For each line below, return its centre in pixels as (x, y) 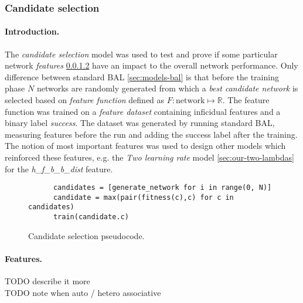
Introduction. (32, 31)
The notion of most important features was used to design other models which (145, 146)
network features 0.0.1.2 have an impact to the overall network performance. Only (151, 65)
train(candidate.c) (91, 217)
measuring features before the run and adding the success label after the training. (151, 134)
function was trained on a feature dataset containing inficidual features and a (143, 111)
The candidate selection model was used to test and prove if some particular (141, 54)
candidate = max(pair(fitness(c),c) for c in (143, 197)
